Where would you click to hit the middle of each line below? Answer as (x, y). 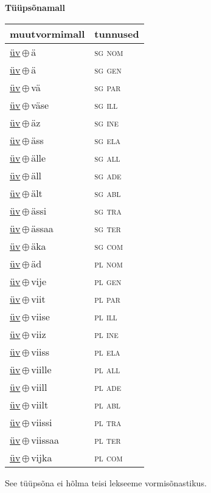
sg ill (106, 105)
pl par (107, 298)
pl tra (108, 422)
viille (41, 369)
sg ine (107, 122)
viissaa (45, 440)
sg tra (108, 210)
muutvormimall (47, 33)
